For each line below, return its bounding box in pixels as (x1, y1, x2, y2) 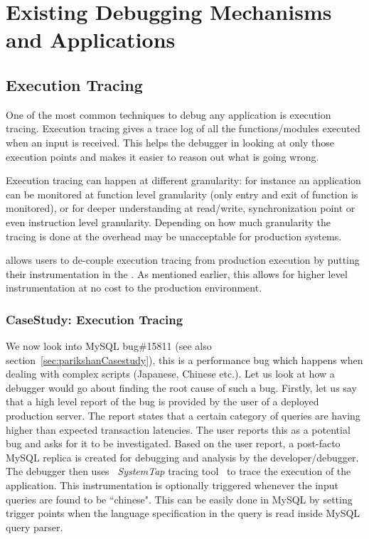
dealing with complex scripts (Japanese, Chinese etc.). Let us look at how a (6, 366, 335, 381)
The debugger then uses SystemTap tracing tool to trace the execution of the (6, 464, 351, 479)
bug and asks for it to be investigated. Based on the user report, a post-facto (6, 436, 341, 451)
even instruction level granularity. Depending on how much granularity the (6, 214, 331, 229)
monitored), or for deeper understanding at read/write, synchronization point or (6, 201, 355, 215)
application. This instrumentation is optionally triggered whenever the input (6, 478, 338, 493)
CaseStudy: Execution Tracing (6, 310, 183, 328)
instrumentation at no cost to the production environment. (6, 280, 262, 295)
